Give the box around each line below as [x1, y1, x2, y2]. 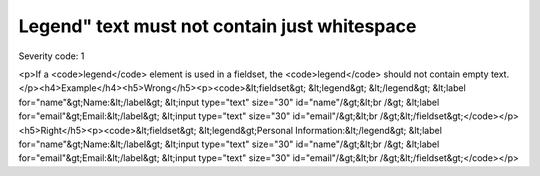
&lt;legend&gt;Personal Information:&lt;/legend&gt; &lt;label [198, 124, 442, 136]
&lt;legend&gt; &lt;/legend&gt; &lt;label [308, 82, 467, 94]
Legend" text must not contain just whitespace [18, 15, 417, 37]
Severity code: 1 [18, 50, 85, 62]
